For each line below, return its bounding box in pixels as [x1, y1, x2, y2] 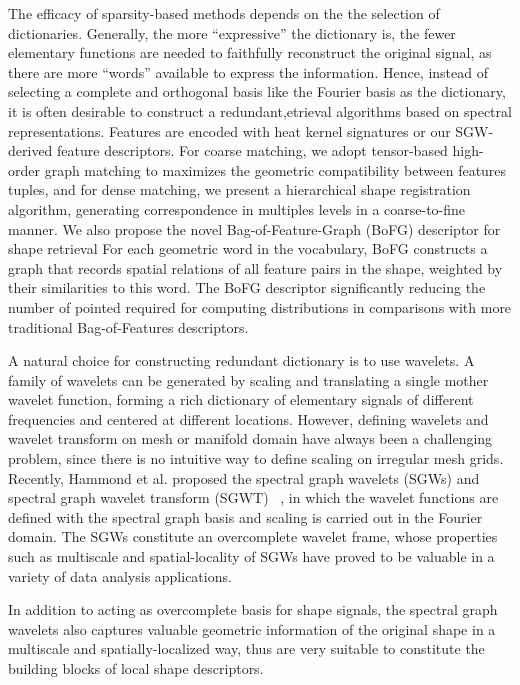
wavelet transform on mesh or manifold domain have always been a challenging [8, 428, 493, 449]
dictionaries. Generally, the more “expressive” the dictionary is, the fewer [8, 22, 456, 43]
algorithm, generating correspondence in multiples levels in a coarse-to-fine [8, 198, 466, 219]
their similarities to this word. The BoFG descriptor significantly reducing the [8, 277, 486, 298]
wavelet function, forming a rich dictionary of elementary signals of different [8, 389, 474, 410]
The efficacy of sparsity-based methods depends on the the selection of [8, 3, 440, 23]
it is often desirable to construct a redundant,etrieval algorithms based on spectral [8, 100, 512, 121]
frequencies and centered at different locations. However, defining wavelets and [8, 408, 489, 429]
